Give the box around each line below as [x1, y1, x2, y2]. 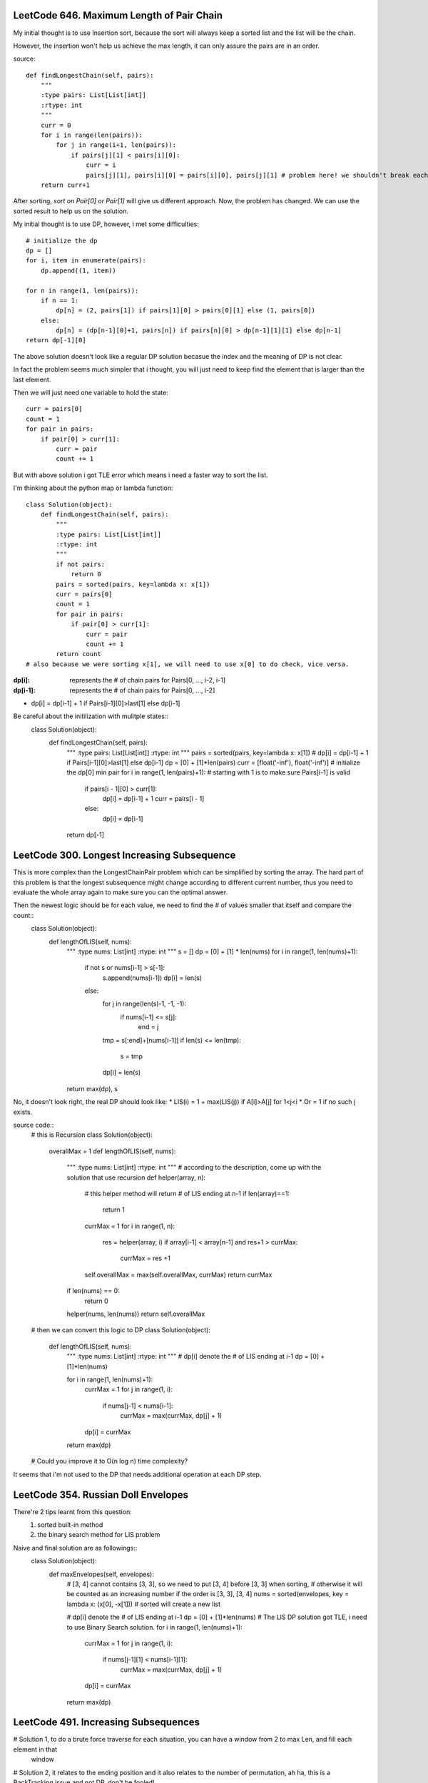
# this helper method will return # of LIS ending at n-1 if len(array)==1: [84, 1189, 290, 1197]
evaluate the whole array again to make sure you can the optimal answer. [13, 888, 228, 896]
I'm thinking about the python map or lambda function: [13, 484, 174, 492]
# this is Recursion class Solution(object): [31, 1130, 153, 1139]
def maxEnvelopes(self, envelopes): [49, 1570, 155, 1578]
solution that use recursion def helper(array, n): [66, 1173, 206, 1182]
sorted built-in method [37, 1521, 103, 1529]
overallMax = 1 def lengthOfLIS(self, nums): [49, 1147, 176, 1155]
